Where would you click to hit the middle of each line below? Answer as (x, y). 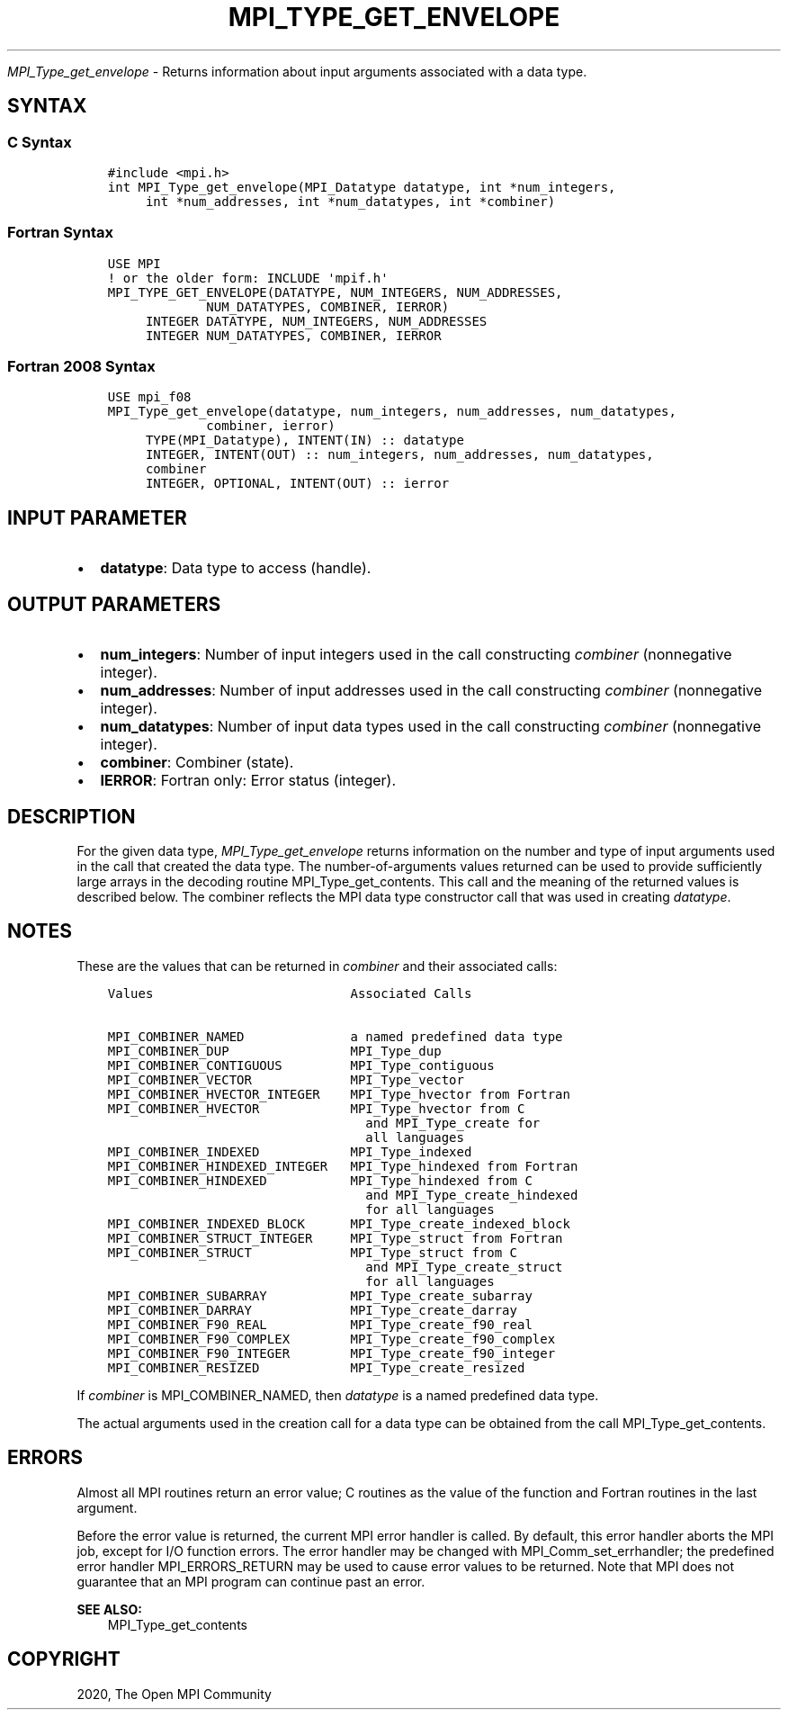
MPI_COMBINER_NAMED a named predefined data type (335, 1036)
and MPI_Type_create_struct (464, 1267)
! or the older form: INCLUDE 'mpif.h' (248, 278)
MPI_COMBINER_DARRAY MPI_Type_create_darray (312, 1310)
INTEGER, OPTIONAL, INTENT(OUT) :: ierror (297, 484)
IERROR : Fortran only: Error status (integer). (248, 781)
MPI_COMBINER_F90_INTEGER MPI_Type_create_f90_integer (331, 1353)
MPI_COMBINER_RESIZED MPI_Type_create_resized (316, 1367)
